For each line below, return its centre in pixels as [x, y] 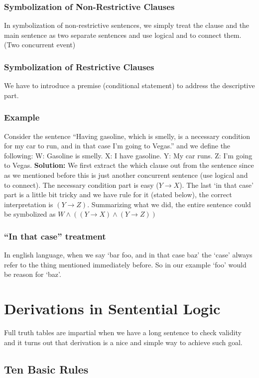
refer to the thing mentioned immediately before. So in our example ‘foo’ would [125, 264]
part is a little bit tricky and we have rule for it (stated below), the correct [118, 194]
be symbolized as [30, 214]
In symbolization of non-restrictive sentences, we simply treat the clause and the [127, 25]
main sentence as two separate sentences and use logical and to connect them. [123, 35]
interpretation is [29, 204]
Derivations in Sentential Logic [112, 309]
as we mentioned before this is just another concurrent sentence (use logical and [126, 175]
